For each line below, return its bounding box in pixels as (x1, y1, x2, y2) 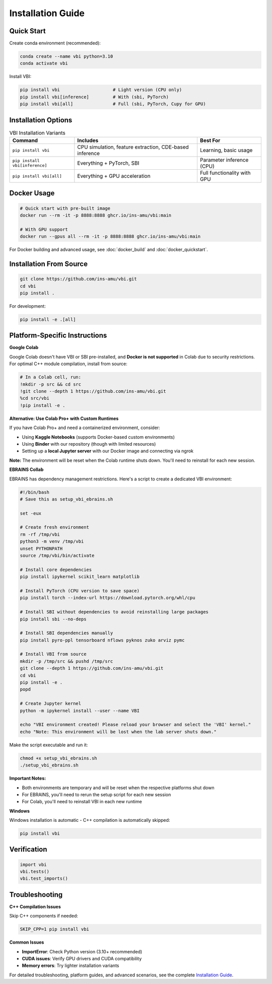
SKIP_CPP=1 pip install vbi (20, 927, 89, 932)
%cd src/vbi (20, 395, 50, 401)
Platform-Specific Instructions (9, 331, 107, 340)
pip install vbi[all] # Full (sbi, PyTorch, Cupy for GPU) (20, 101, 206, 107)
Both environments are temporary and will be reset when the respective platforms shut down (22, 785, 215, 791)
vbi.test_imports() (20, 876, 68, 881)
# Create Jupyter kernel (20, 700, 82, 707)
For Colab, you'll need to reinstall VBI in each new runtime (22, 799, 142, 805)
